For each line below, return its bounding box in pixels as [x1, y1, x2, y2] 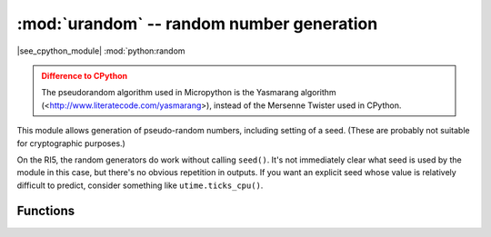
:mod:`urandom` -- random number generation [16, 14, 378, 34]
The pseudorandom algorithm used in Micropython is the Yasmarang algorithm [41, 87, 336, 98]
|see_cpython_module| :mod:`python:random [16, 45, 185, 56]
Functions [16, 203, 75, 219]
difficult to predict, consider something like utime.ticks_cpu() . [16, 180, 264, 191]
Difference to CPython [41, 70, 127, 81]
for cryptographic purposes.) [16, 137, 126, 149]
